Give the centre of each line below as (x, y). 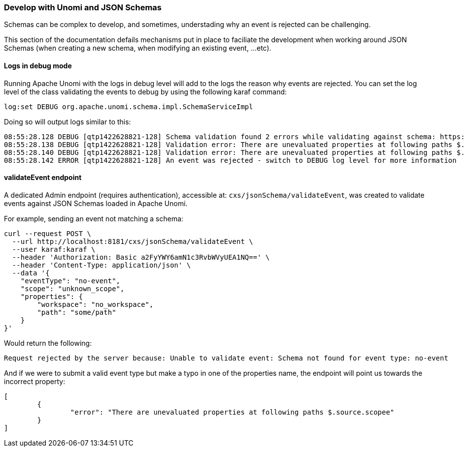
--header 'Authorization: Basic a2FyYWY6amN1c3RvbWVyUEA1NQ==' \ (141, 257)
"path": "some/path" (77, 312)
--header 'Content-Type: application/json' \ (101, 265)
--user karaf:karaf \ (54, 249)
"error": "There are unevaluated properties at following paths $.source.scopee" (232, 412)
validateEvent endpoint (43, 178)
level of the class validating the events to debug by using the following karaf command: (146, 91)
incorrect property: (35, 381)
